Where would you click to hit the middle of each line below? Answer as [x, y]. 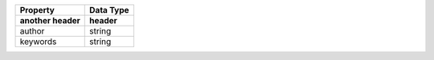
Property [37, 10]
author [32, 31]
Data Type [109, 10]
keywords [38, 42]
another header [50, 20]
